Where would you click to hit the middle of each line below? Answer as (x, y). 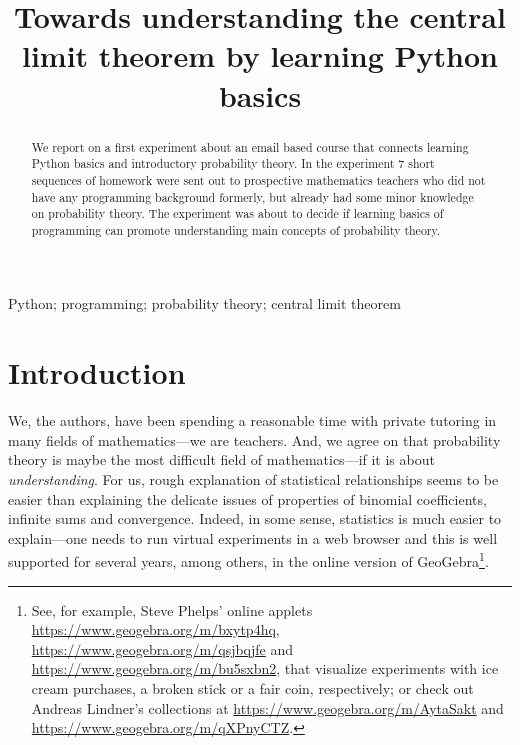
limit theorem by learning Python (260, 55)
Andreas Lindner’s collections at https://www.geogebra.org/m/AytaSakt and (267, 707)
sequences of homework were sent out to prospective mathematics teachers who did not (258, 179)
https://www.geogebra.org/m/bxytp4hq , (155, 629)
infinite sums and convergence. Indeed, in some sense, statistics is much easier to (255, 518)
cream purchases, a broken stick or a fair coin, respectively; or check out (252, 687)
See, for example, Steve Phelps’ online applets (172, 609)
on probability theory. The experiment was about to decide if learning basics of (237, 213)
